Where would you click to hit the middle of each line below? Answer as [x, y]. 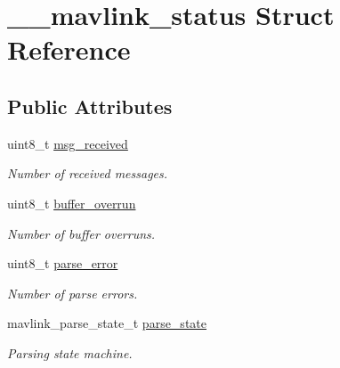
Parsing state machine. [70, 352]
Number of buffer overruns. [81, 233]
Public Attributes [90, 106]
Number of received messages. [88, 173]
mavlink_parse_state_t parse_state [107, 323]
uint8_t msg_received [68, 143]
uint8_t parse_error [63, 263]
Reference [69, 49]
